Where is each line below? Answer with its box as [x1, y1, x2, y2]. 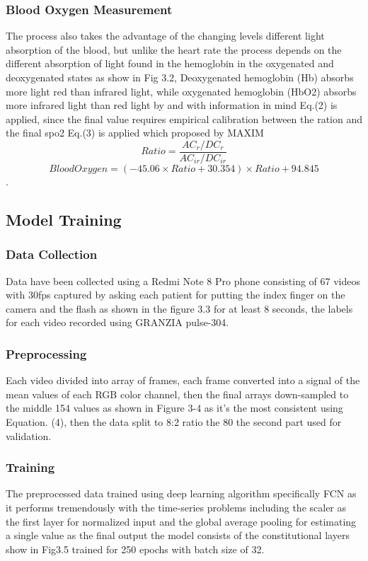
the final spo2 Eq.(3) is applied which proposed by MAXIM [6, 125, 264, 140]
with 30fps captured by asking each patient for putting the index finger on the [6, 287, 345, 302]
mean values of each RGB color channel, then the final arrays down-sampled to [6, 386, 349, 401]
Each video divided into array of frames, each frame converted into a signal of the [6, 373, 360, 388]
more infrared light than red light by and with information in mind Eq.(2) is [6, 98, 338, 112]
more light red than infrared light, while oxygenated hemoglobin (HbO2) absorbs [6, 83, 357, 98]
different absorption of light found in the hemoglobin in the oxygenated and [6, 56, 334, 71]
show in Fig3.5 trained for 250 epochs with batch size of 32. [6, 541, 265, 556]
